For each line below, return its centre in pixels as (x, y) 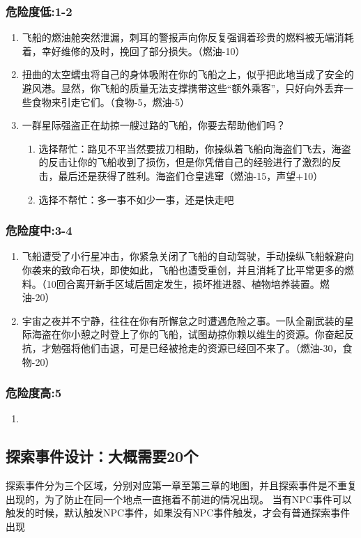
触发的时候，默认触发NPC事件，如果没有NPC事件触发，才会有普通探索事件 (178, 513)
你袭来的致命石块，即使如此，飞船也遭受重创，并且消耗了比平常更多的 (183, 269)
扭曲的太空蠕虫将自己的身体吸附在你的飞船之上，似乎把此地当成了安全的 (188, 74)
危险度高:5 (34, 393)
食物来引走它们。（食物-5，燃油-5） (111, 101)
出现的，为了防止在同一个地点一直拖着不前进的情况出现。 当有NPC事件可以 (179, 499)
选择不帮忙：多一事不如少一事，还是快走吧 (136, 199)
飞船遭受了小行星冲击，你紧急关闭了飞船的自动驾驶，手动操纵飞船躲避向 (188, 256)
